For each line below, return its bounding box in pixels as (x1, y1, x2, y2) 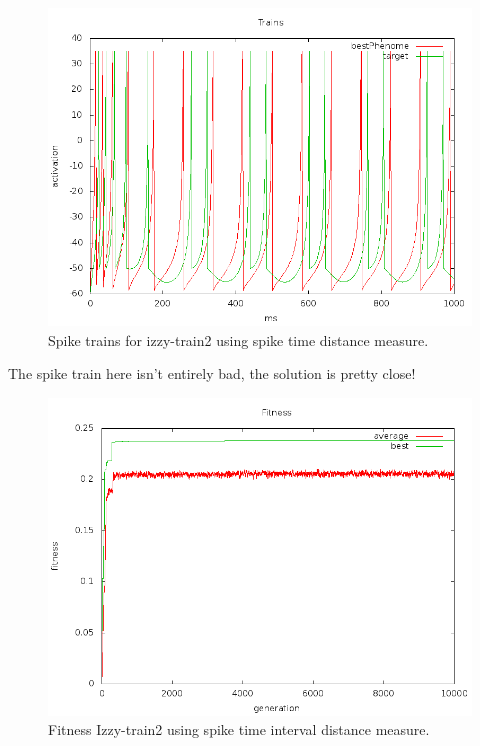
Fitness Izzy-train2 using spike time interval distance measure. (48, 719, 430, 740)
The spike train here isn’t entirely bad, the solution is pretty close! (8, 363, 416, 384)
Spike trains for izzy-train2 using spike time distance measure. (48, 329, 429, 350)
